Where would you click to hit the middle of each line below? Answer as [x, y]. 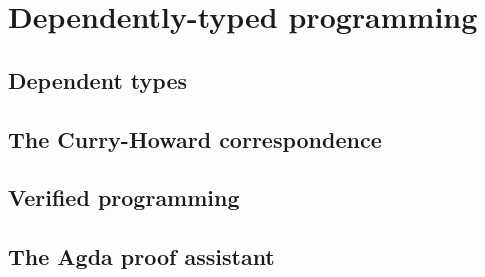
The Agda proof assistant [141, 256]
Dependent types [97, 79]
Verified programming [124, 197]
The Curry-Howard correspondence [195, 138]
